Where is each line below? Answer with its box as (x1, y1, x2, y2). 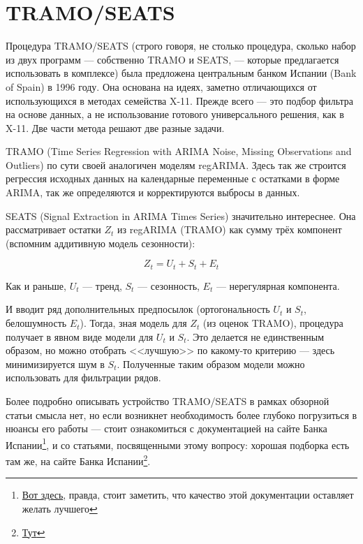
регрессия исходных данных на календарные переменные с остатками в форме (6, 171, 340, 186)
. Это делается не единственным (186, 329, 325, 344)
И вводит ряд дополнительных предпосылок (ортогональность (6, 302, 270, 316)
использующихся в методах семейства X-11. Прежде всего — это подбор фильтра (6, 93, 353, 108)
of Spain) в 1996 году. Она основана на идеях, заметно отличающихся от (6, 79, 317, 94)
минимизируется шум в (6, 356, 105, 371)
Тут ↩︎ (22, 524, 45, 539)
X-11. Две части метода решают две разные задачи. (6, 120, 225, 135)
